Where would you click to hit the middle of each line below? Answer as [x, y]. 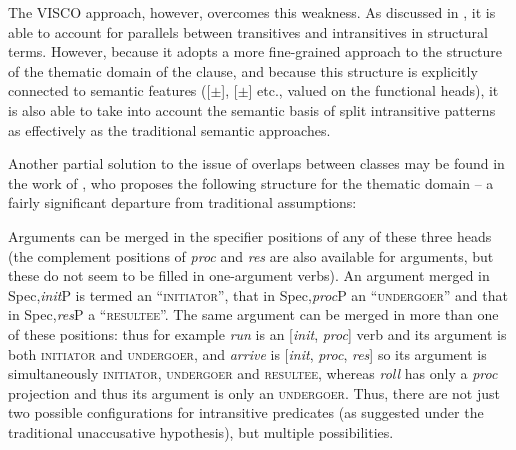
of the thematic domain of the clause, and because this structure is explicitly [243, 70]
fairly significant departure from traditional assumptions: [182, 202]
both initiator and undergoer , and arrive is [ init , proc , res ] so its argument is [247, 353]
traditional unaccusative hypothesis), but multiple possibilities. [201, 431]
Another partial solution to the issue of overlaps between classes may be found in [256, 163]
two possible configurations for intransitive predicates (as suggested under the [246, 412]
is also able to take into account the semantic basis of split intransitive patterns [252, 109]
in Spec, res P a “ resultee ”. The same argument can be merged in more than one [253, 314]
